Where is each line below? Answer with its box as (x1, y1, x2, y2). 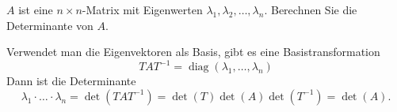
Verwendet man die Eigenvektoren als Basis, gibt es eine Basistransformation (6, 43, 380, 60)
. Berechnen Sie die (264, 2, 357, 17)
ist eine (18, 2, 53, 17)
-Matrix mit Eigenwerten (82, 2, 203, 17)
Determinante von (6, 17, 94, 33)
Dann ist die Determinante (6, 73, 136, 89)
